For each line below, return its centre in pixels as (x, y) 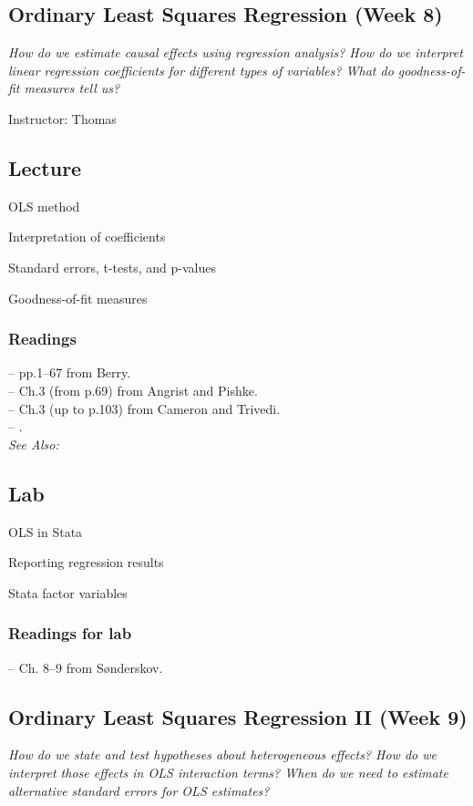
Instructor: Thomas (62, 118)
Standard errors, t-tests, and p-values (112, 267)
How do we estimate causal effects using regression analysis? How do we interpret (236, 52)
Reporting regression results (86, 562)
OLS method (44, 206)
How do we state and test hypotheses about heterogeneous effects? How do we (222, 754)
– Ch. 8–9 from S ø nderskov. (86, 667)
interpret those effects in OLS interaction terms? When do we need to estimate (228, 772)
